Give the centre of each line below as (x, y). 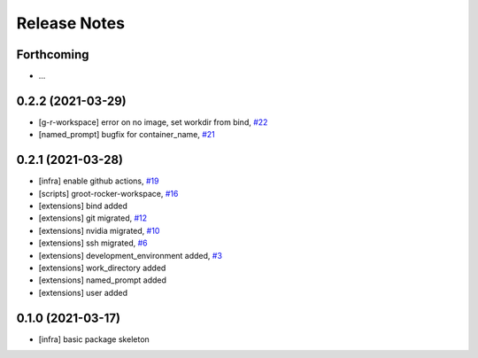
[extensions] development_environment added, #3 (131, 255)
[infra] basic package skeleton (94, 339)
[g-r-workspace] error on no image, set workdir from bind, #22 (153, 122)
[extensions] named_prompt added (103, 280)
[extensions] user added (83, 292)
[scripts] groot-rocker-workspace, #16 (108, 193)
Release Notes (71, 23)
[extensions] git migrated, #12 (93, 218)
